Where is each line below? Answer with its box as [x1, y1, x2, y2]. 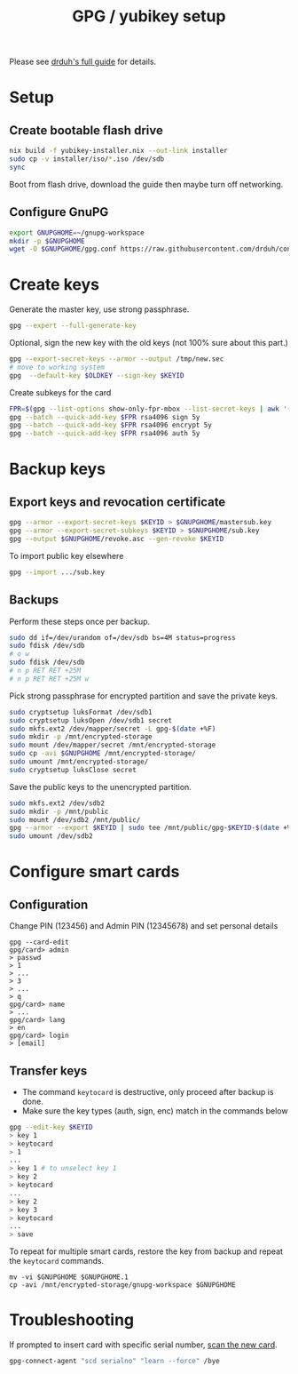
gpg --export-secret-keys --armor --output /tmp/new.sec [9, 355, 224, 363]
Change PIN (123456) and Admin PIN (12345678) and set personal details [9, 921, 278, 931]
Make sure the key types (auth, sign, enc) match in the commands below [21, 1105, 288, 1116]
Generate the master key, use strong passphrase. [9, 304, 190, 315]
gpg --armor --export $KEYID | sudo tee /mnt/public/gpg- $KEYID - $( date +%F [9, 824, 295, 833]
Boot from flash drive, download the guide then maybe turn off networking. [9, 179, 284, 189]
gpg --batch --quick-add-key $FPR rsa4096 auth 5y [9, 429, 200, 438]
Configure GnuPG [9, 204, 109, 220]
